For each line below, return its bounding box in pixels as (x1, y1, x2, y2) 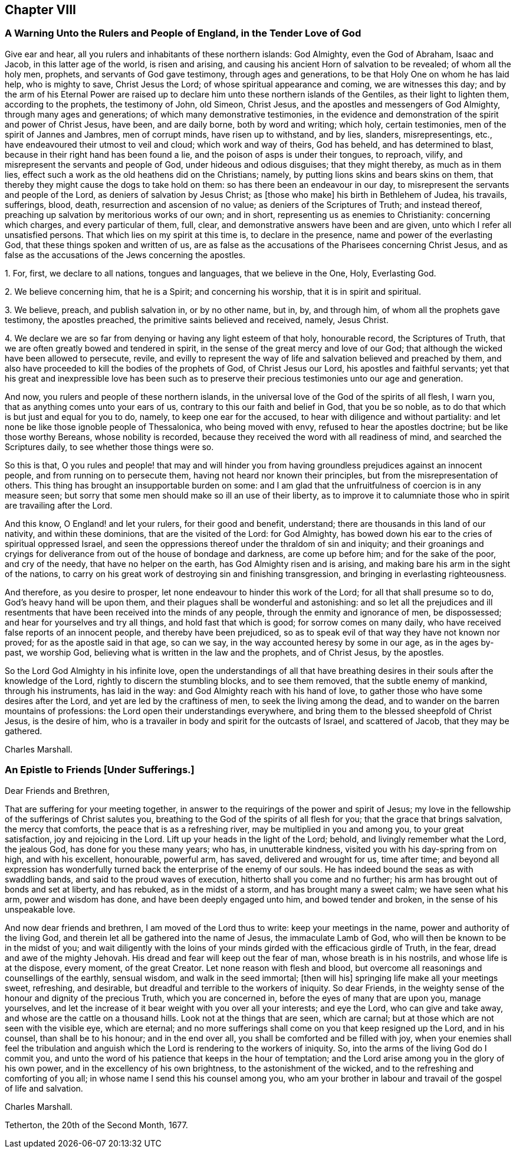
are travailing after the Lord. (5, 500, 113, 510)
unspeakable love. (5, 904, 75, 914)
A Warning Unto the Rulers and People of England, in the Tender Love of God (5, 27, 361, 40)
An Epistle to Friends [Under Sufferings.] (5, 764, 195, 776)
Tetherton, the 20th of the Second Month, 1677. (5, 1119, 188, 1130)
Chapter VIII (5, 2, 76, 17)
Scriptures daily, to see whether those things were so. (5, 441, 214, 452)
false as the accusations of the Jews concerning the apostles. (5, 249, 245, 260)
